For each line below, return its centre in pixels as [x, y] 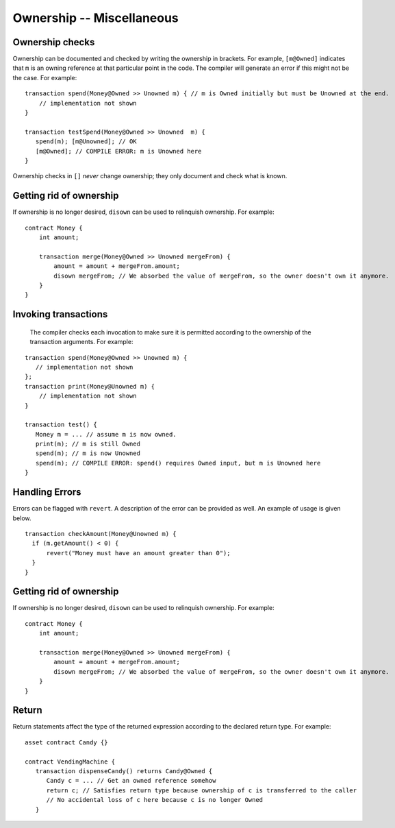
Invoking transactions [60, 314]
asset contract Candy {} [66, 742]
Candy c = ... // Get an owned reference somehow [131, 781]
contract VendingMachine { [70, 762]
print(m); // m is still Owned [88, 444]
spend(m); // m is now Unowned [88, 453]
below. [22, 518]
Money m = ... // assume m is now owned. [106, 434]
